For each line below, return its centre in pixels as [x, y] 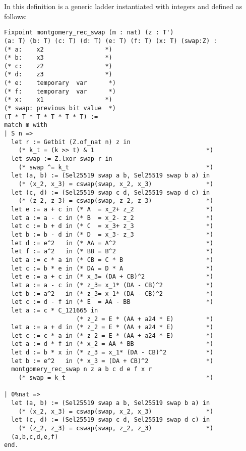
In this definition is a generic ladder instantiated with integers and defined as [123, 6]
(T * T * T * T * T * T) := [51, 117]
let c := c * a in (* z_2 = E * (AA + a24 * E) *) [112, 335]
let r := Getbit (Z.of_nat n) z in [71, 142]
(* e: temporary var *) [60, 83]
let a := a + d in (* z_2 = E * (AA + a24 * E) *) [112, 327]
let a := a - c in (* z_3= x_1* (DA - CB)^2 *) [112, 285]
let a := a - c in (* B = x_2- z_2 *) [112, 218]
